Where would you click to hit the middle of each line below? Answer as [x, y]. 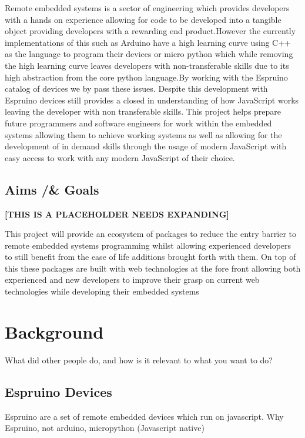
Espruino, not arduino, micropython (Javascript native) [105, 428]
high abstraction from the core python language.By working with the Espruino [146, 77]
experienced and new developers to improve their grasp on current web [132, 280]
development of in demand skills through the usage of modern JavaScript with [146, 146]
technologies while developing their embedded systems [102, 291]
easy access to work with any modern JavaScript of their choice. [120, 157]
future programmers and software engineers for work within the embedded [138, 123]
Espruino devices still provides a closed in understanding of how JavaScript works [152, 100]
